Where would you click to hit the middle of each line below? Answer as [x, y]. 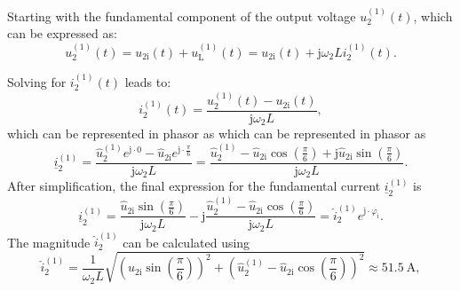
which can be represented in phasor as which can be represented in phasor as [217, 134]
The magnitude [49, 242]
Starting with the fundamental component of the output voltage [182, 16]
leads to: [148, 82]
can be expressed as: [62, 33]
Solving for [37, 82]
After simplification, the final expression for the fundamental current [194, 186]
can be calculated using [186, 242]
